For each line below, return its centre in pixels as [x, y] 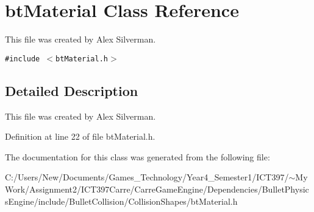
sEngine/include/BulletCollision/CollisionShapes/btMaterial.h [121, 201]
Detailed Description [72, 90]
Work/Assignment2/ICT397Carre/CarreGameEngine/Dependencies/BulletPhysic [157, 189]
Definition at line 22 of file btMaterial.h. [80, 136]
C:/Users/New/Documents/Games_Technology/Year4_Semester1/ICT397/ [147, 177]
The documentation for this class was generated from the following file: [137, 156]
